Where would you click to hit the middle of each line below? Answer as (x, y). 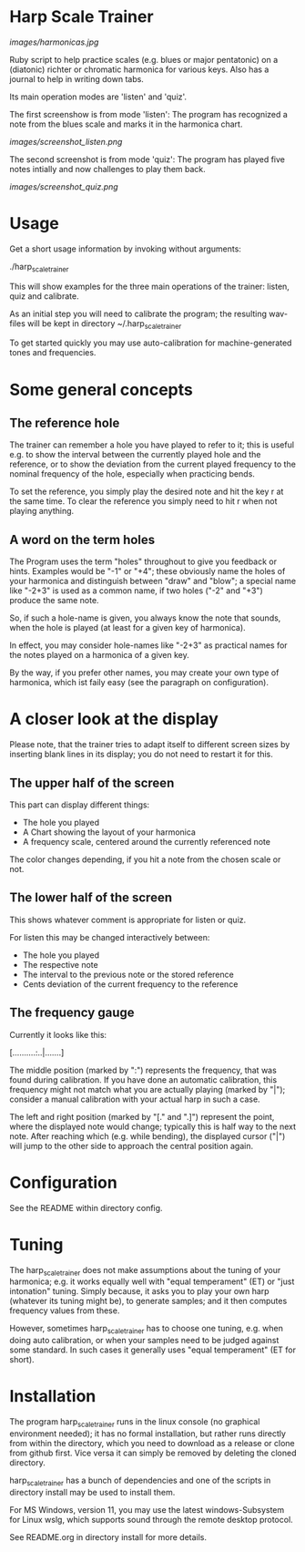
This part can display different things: (80, 805)
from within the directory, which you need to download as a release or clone (152, 1443)
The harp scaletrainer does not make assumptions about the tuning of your (145, 1271)
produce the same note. (54, 601)
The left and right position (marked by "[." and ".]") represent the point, (142, 1116)
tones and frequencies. (53, 353)
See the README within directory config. (86, 1208)
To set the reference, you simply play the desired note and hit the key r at (147, 492)
